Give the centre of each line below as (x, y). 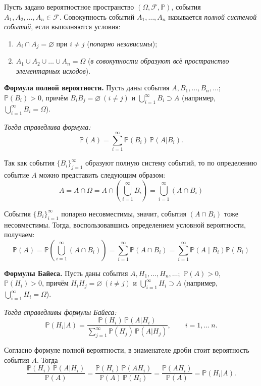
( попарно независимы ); (122, 43)
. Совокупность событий (97, 16)
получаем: (19, 234)
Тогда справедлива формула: (47, 126)
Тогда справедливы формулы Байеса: (60, 312)
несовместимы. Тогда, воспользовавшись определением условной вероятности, (125, 224)
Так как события (29, 163)
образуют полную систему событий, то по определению (171, 163)
